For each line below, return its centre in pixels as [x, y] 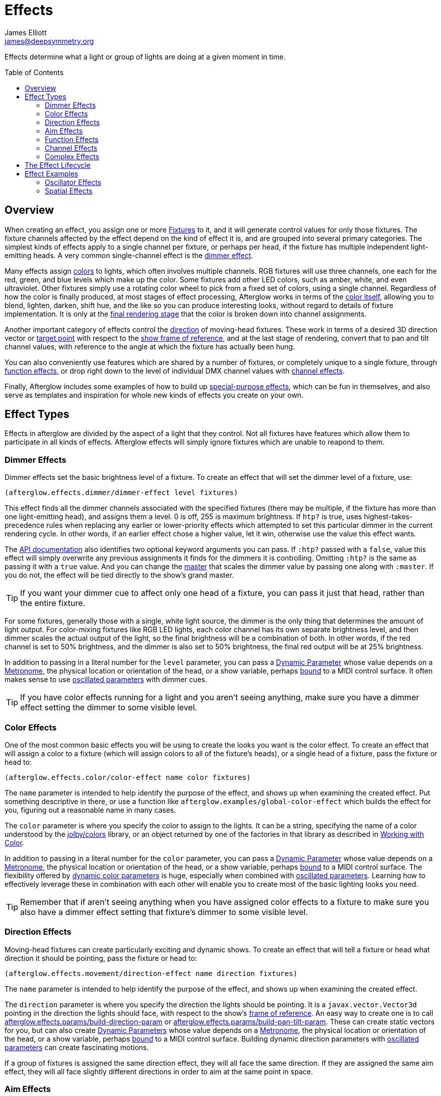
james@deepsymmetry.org [49, 41]
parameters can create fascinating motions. [77, 1047]
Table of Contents [34, 72]
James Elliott [26, 32]
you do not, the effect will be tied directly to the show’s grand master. [119, 575]
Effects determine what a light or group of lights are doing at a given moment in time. [145, 56]
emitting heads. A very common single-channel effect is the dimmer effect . [129, 255]
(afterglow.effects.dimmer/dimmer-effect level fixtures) [121, 493]
